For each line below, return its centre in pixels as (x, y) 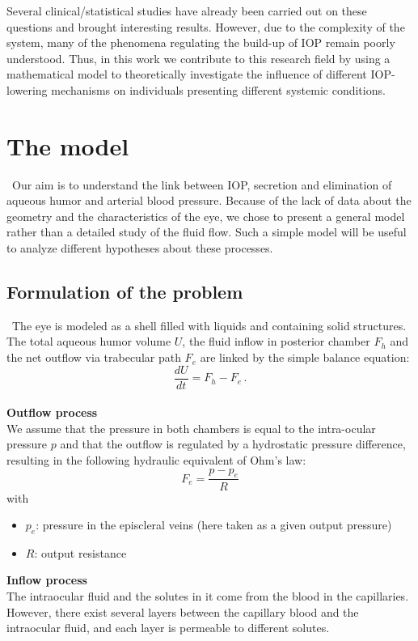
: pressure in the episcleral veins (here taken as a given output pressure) (214, 525)
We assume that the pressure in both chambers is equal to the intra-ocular (191, 428)
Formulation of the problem (125, 292)
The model (68, 145)
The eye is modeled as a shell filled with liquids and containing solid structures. (209, 325)
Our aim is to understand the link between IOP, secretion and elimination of (202, 184)
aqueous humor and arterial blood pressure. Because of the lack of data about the (209, 200)
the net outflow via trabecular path (94, 357)
